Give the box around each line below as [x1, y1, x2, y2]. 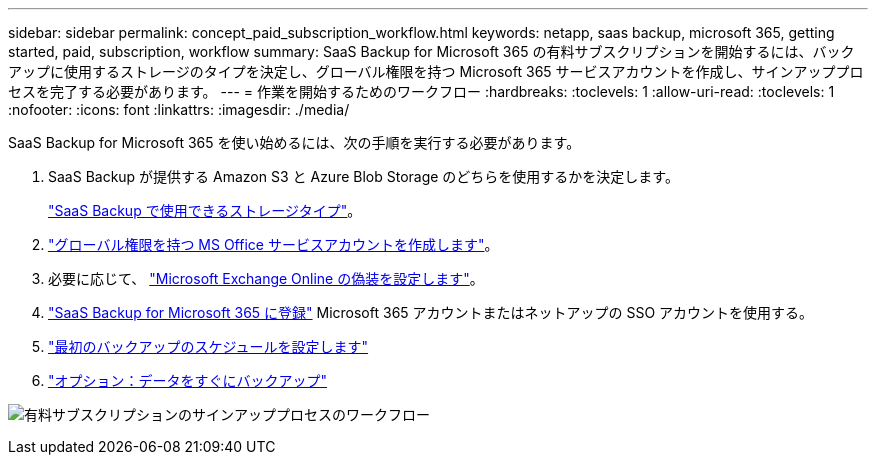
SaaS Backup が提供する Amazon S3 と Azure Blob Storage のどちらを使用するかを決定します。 [48, 168, 679, 185]
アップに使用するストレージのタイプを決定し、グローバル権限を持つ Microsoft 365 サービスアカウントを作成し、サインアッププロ [8, 63, 864, 80]
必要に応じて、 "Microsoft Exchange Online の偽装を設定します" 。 [48, 270, 484, 287]
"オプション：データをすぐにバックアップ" [48, 372, 328, 389]
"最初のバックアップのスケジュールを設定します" [48, 338, 369, 355]
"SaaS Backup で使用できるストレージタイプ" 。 [48, 202, 362, 219]
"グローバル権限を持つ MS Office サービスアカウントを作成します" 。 [48, 236, 499, 253]
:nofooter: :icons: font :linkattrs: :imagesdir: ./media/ [8, 101, 350, 118]
